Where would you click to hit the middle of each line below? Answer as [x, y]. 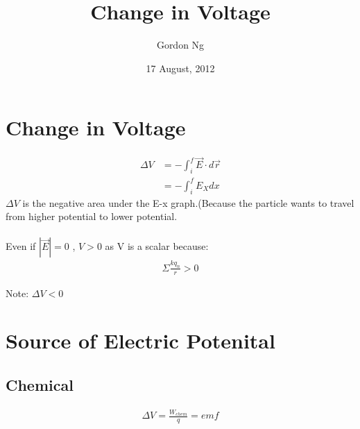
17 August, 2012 [180, 68]
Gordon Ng [180, 45]
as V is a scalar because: [157, 246]
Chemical [40, 384]
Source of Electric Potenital [140, 340]
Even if [21, 246]
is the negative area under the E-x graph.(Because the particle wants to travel [188, 202]
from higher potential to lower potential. [92, 216]
